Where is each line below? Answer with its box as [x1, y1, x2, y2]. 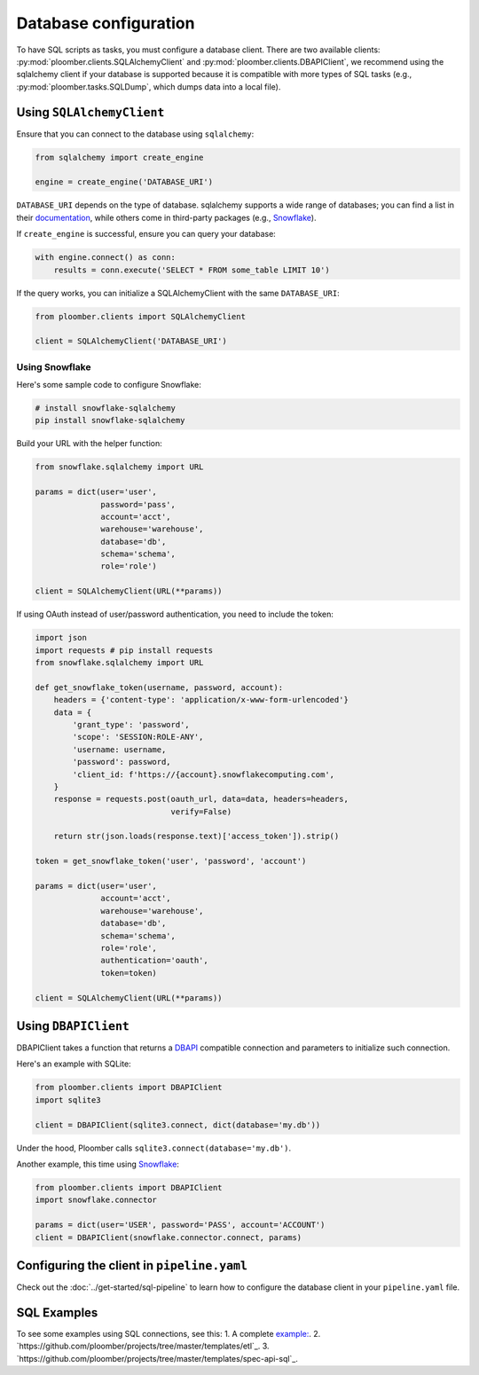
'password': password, [72, 757, 172, 767]
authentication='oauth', [100, 955, 208, 966]
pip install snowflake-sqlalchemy [35, 415, 185, 426]
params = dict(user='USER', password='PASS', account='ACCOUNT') [35, 1220, 326, 1230]
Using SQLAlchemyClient [16, 105, 165, 120]
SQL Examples [16, 1305, 98, 1320]
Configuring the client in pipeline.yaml [16, 1258, 248, 1273]
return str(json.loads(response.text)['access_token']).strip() [53, 831, 340, 842]
